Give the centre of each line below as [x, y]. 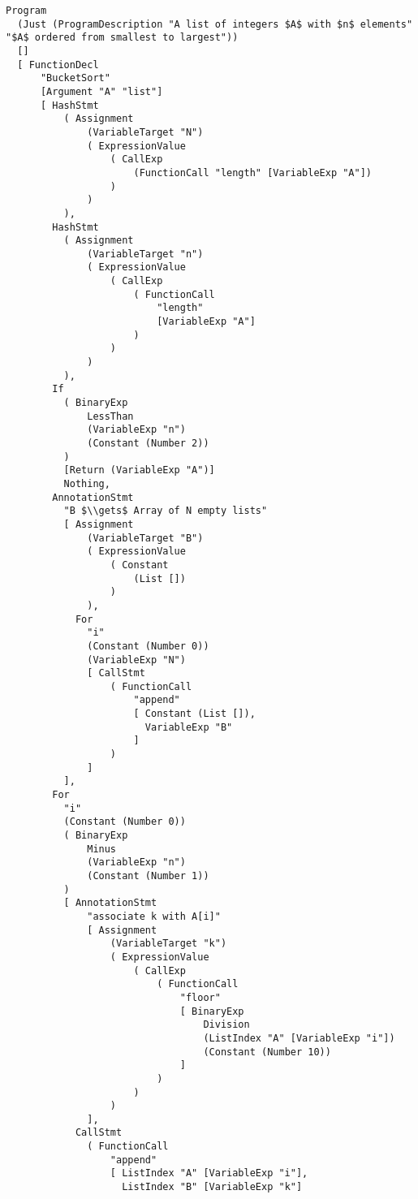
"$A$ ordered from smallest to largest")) [122, 38]
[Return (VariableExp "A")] [139, 470]
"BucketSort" [75, 78]
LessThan [110, 416]
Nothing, [87, 483]
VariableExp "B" [189, 727]
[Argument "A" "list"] [101, 91]
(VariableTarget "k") [168, 944]
